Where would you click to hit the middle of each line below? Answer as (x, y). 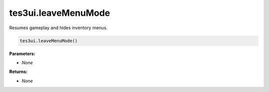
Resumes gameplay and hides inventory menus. (59, 28)
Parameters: (22, 53)
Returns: (18, 72)
